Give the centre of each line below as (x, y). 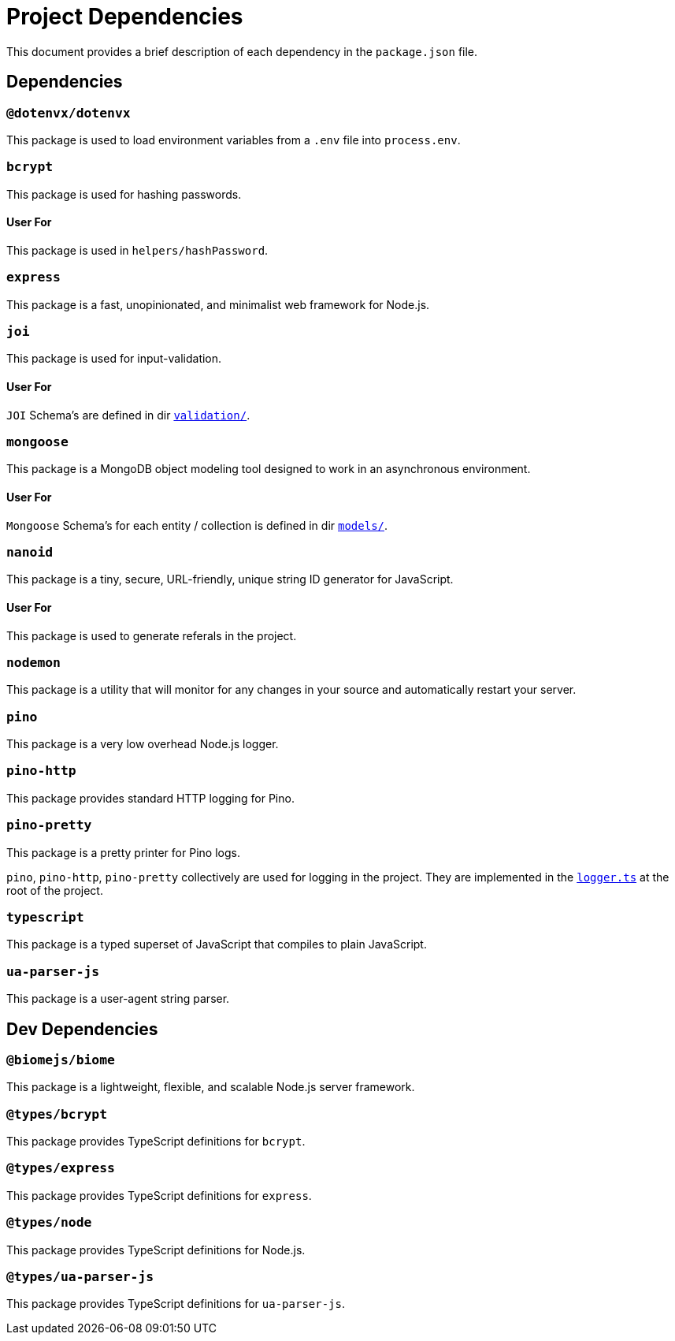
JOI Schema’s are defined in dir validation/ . (128, 415)
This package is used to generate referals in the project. (152, 635)
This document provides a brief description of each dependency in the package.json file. (242, 51)
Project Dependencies (125, 17)
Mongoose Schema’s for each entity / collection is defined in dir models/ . (197, 525)
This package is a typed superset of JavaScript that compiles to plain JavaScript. (217, 944)
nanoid (30, 552)
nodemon (33, 662)
